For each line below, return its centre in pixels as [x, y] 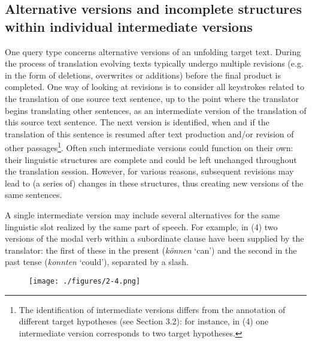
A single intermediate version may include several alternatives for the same [143, 214]
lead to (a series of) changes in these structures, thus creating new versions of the [154, 183]
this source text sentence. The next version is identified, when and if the [137, 122]
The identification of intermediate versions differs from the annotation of [152, 309]
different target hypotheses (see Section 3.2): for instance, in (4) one [144, 321]
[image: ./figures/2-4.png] [85, 281]
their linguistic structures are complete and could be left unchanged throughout [151, 159]
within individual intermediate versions [129, 26]
